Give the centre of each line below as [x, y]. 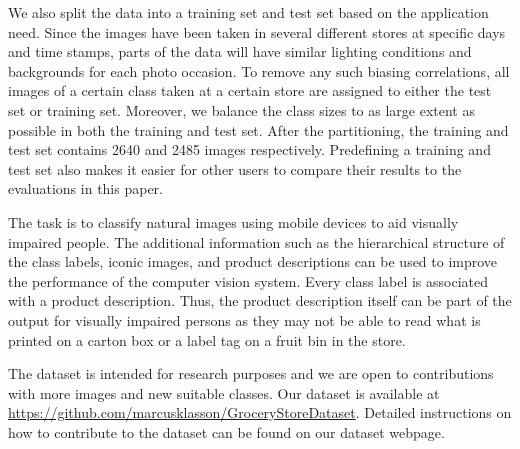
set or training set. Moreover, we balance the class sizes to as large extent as [241, 109]
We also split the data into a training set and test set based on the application [248, 12]
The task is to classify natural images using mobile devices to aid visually [233, 221]
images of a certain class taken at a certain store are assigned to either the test [250, 90]
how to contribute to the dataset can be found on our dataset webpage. [226, 431]
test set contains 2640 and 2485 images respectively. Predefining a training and [249, 149]
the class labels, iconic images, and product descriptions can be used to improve [253, 261]
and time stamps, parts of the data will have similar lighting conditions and [240, 51]
